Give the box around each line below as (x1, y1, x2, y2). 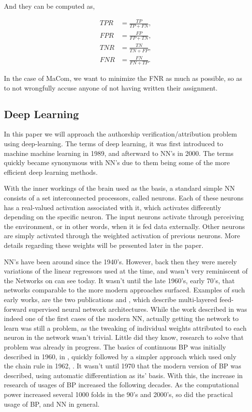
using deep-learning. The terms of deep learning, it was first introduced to (4, 138, 223, 149)
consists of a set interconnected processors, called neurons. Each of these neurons (4, 193, 244, 203)
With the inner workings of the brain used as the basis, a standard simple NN (4, 183, 235, 193)
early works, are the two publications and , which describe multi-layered (4, 294, 218, 304)
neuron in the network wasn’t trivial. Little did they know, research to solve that (4, 332, 244, 342)
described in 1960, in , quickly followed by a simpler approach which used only (4, 351, 237, 361)
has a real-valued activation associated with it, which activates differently (4, 202, 222, 212)
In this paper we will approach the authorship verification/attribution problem (4, 129, 237, 139)
